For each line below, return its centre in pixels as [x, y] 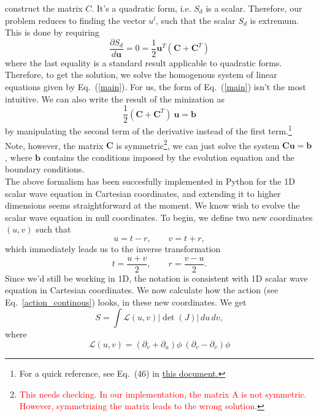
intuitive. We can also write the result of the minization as [115, 98]
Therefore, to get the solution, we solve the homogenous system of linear [141, 75]
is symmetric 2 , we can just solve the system [198, 144]
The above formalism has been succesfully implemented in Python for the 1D [150, 181]
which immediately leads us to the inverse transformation [113, 248]
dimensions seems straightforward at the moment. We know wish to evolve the [152, 205]
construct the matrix [44, 8]
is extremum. [274, 20]
